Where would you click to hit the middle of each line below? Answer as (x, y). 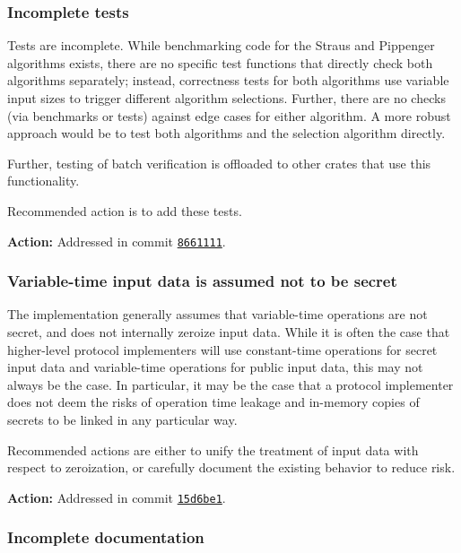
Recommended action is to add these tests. (125, 210)
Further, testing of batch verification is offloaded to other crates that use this (219, 163)
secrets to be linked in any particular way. (122, 419)
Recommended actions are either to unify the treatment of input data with (213, 449)
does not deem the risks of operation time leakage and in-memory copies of (213, 402)
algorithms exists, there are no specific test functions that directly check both (220, 62)
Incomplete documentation (106, 537)
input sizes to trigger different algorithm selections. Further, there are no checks (226, 98)
